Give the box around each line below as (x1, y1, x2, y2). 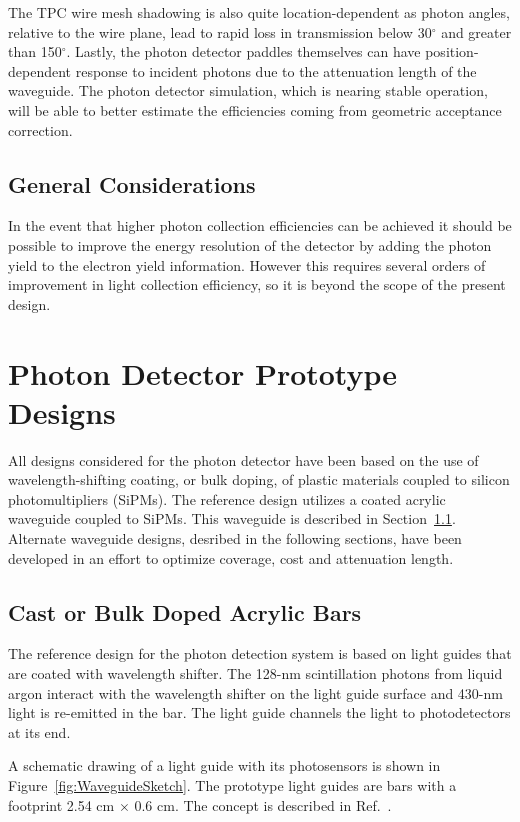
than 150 (8, 41, 62, 62)
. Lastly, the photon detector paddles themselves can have (66, 41, 421, 62)
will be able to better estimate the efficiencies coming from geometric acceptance (8, 99, 502, 120)
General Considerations (8, 168, 256, 199)
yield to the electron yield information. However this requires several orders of (8, 254, 486, 275)
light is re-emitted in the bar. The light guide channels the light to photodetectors (8, 702, 511, 723)
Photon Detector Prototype (8, 352, 398, 393)
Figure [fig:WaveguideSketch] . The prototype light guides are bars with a (8, 774, 457, 795)
